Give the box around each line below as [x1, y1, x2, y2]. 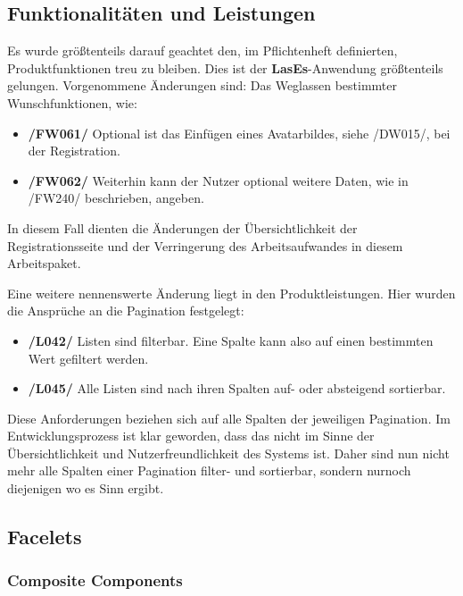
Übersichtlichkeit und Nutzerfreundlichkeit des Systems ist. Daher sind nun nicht [7, 443, 450, 462]
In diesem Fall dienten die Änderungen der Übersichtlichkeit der [7, 218, 358, 237]
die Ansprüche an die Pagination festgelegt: [7, 301, 244, 320]
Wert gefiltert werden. [28, 348, 149, 367]
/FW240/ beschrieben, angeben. [28, 189, 204, 207]
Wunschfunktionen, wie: [7, 93, 137, 112]
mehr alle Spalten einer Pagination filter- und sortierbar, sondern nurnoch [7, 461, 411, 480]
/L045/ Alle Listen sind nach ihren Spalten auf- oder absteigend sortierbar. [28, 379, 446, 398]
